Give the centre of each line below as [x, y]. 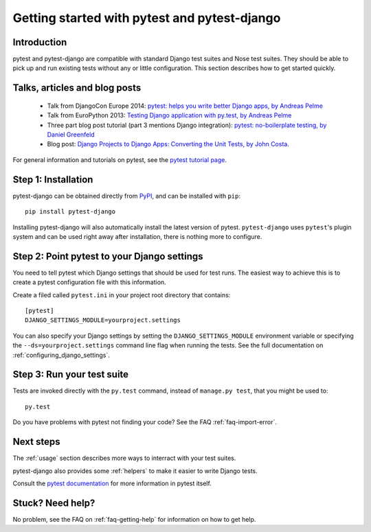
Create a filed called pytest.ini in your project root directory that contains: [122, 294]
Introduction [40, 42]
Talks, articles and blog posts [77, 88]
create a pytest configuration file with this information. [89, 282]
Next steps [36, 442]
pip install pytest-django [70, 212]
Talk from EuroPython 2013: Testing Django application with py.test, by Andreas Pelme [169, 115]
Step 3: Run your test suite [71, 374]
